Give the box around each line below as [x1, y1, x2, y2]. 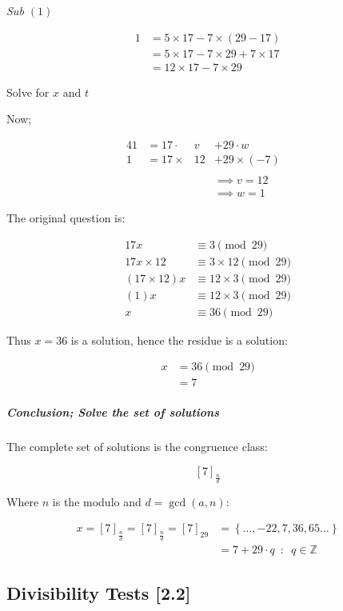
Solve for [6, 83, 50, 100]
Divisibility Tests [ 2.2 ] [6, 580, 191, 605]
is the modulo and [52, 493, 142, 509]
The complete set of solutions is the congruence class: [6, 438, 268, 454]
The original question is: [6, 210, 126, 226]
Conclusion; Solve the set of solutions [6, 404, 219, 421]
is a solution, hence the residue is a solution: [70, 331, 288, 348]
